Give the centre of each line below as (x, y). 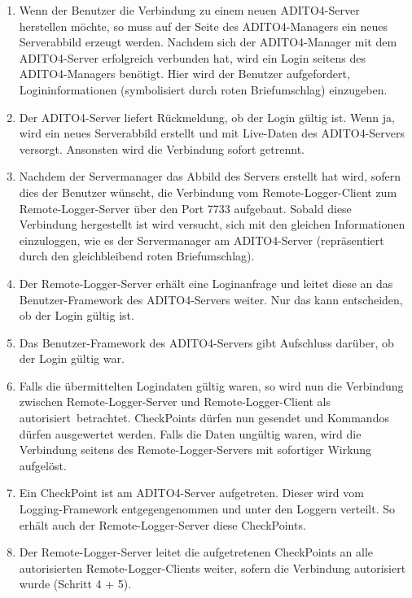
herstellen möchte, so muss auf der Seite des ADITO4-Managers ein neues (204, 26)
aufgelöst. (43, 465)
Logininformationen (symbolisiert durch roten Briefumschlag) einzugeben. (203, 89)
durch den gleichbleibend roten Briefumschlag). (137, 256)
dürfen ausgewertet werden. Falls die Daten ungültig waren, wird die (190, 433)
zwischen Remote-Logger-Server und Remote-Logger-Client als (175, 402)
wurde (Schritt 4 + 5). (75, 584)
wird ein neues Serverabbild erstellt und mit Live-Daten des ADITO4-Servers (212, 133)
